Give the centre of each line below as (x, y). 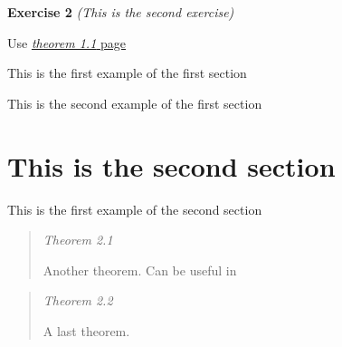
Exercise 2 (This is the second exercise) (121, 12)
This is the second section (171, 165)
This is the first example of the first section (127, 73)
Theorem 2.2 (78, 300)
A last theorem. (86, 330)
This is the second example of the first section (135, 103)
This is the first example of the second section (135, 209)
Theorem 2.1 (78, 240)
